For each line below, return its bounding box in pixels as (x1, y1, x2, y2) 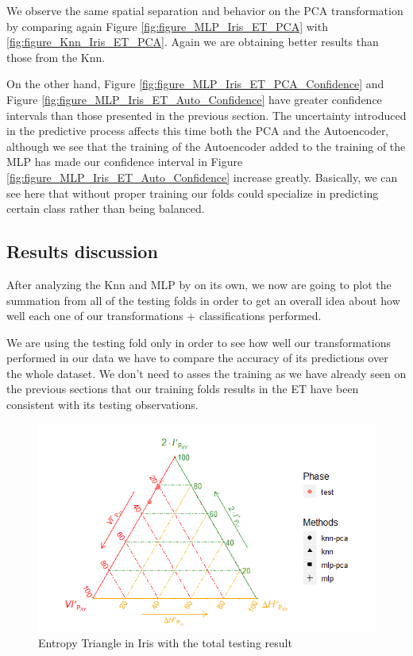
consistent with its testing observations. (6, 396, 199, 413)
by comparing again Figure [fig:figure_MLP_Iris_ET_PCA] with (6, 17, 328, 34)
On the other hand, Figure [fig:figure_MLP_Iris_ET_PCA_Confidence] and (6, 75, 384, 92)
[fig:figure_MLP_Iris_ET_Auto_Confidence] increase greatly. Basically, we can (6, 168, 398, 185)
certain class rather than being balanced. (6, 200, 205, 217)
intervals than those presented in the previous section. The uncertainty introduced (6, 106, 407, 123)
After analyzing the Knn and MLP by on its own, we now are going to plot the (6, 276, 392, 292)
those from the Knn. (6, 48, 106, 65)
